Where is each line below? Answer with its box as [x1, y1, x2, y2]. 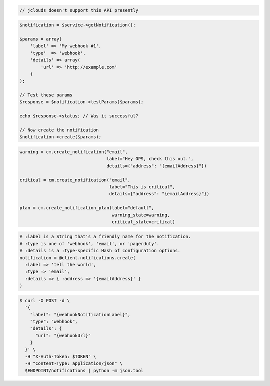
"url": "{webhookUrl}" [35, 333, 91, 338]
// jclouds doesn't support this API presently [19, 7, 138, 13]
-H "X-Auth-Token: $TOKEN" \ [25, 353, 97, 359]
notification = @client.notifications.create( [19, 255, 136, 260]
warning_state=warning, [111, 212, 170, 218]
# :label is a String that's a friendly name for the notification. [19, 234, 191, 240]
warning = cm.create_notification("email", [19, 149, 128, 155]
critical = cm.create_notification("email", [19, 177, 131, 183]
